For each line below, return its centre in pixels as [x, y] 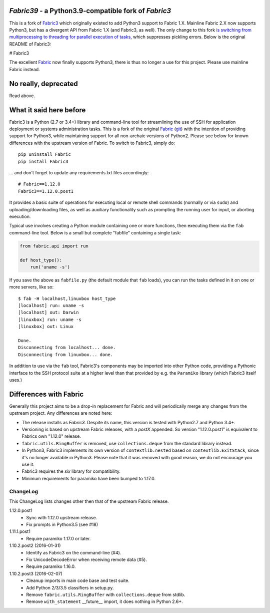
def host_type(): [41, 260]
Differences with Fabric [46, 394]
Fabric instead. [24, 69]
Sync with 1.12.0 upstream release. [62, 517]
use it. [28, 464]
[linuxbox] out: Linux [46, 327]
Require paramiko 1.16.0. [51, 566]
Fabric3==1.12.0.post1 [46, 191]
